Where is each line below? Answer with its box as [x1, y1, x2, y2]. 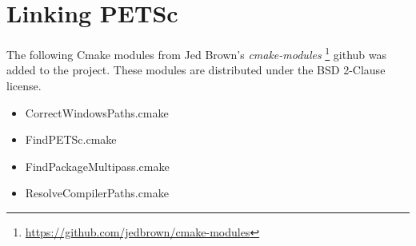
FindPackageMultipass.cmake [25, 157, 170, 174]
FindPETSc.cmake [25, 131, 117, 148]
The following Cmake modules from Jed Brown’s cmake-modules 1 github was [6, 44, 387, 62]
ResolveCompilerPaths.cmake [25, 184, 169, 201]
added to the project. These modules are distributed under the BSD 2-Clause [6, 61, 386, 78]
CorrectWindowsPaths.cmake [25, 104, 169, 121]
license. [6, 77, 42, 93]
